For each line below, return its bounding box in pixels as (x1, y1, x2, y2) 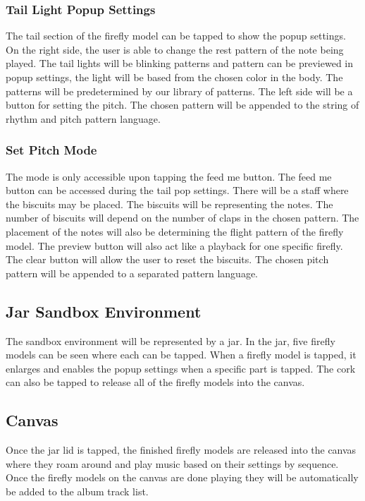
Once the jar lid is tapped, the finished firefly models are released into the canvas (6, 442, 357, 457)
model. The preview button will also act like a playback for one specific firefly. (6, 238, 343, 253)
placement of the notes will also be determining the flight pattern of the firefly (6, 224, 344, 239)
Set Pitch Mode (6, 141, 97, 159)
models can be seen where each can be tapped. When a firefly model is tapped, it (6, 347, 357, 362)
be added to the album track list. (6, 483, 149, 498)
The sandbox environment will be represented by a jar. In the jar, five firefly (6, 333, 335, 348)
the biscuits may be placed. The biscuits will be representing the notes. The (6, 196, 333, 211)
